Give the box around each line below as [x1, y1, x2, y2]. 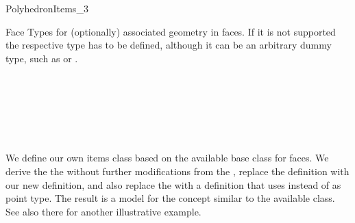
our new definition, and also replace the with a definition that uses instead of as [5, 177, 341, 192]
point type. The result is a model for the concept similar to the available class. [5, 191, 335, 205]
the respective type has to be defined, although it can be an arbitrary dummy [5, 38, 332, 52]
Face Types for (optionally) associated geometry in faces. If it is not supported [5, 24, 336, 38]
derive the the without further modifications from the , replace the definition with [5, 163, 350, 178]
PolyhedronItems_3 [5, 1, 88, 15]
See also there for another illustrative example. [5, 204, 201, 218]
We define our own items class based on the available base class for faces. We [5, 150, 329, 165]
